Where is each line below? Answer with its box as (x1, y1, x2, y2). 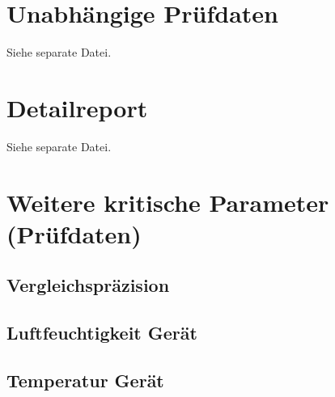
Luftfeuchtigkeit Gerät (6, 320, 197, 345)
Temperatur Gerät (6, 367, 164, 392)
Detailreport (6, 91, 148, 124)
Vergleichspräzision (6, 272, 170, 298)
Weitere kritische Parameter (6, 185, 329, 218)
